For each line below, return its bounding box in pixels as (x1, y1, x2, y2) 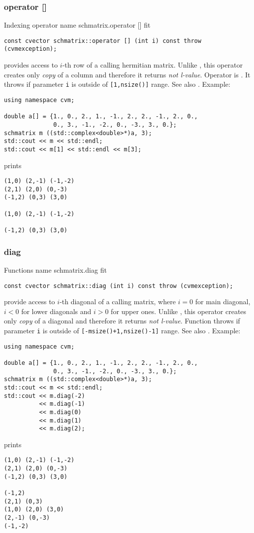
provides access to (4, 60, 58, 70)
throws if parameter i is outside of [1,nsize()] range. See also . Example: (4, 79, 230, 89)
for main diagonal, (195, 296, 251, 307)
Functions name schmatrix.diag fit (4, 264, 107, 275)
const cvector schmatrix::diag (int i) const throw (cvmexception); (4, 282, 233, 289)
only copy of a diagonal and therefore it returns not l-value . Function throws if (4, 316, 240, 326)
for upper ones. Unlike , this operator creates (111, 306, 247, 316)
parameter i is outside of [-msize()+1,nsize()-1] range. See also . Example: (4, 325, 241, 335)
